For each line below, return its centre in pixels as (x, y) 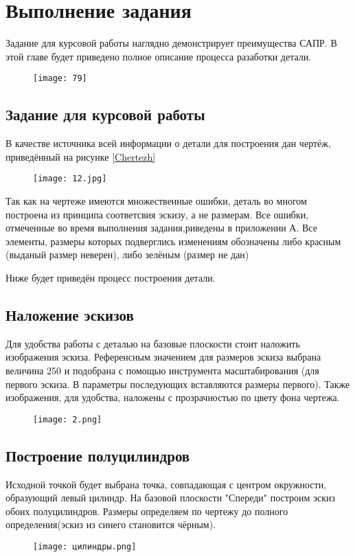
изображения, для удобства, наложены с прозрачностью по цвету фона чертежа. (173, 397)
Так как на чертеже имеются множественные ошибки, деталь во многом (156, 201)
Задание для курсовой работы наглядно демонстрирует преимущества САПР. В (171, 43)
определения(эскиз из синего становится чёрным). (111, 524)
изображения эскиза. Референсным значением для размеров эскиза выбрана (163, 357)
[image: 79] (60, 79)
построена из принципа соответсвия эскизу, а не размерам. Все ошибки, (157, 214)
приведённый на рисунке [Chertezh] (81, 156)
